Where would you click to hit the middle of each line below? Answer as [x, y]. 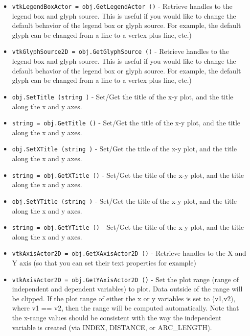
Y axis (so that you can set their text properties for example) [104, 263]
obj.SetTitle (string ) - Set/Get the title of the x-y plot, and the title [123, 96]
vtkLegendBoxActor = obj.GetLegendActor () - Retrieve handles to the [122, 6]
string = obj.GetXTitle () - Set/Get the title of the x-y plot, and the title [128, 175]
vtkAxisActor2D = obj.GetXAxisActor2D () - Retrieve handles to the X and [129, 253]
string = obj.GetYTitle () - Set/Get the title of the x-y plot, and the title [128, 227]
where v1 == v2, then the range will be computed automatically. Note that [125, 308]
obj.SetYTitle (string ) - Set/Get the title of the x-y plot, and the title [124, 201]
